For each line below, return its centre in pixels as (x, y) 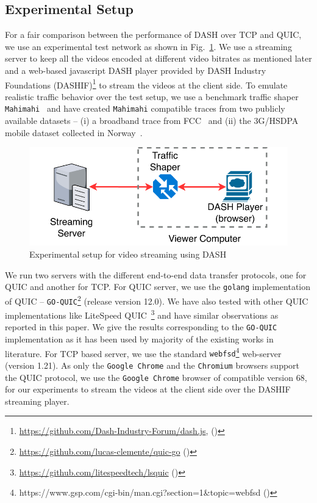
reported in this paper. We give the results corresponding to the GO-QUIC (141, 327)
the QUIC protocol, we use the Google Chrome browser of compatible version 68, (156, 377)
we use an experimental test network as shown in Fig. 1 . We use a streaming (148, 46)
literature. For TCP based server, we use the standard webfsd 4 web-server (143, 352)
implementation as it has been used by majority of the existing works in (139, 339)
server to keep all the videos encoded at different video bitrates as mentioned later (158, 58)
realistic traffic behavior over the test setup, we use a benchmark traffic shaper (152, 96)
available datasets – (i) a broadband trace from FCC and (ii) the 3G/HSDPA (152, 121)
